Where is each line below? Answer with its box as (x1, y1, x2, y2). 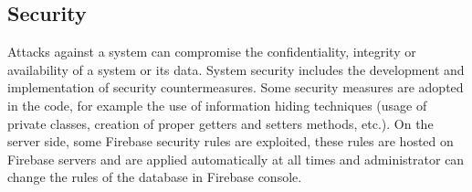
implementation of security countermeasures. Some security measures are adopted (7, 78, 464, 97)
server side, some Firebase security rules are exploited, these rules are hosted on (7, 132, 454, 151)
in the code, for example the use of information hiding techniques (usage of (7, 95, 427, 114)
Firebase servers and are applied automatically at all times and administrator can (7, 149, 465, 168)
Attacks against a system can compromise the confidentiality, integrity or (7, 42, 416, 61)
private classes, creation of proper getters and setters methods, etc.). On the (7, 113, 434, 133)
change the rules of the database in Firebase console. (7, 167, 302, 187)
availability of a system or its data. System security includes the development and (7, 59, 465, 79)
